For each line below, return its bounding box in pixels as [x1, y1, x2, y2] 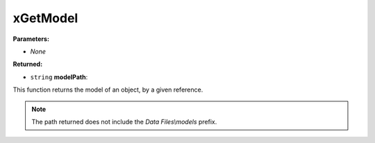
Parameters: [12, 35, 50, 43]
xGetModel [12, 10, 78, 26]
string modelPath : [30, 73, 88, 81]
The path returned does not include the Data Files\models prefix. [31, 117, 217, 126]
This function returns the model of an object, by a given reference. [12, 85, 203, 94]
